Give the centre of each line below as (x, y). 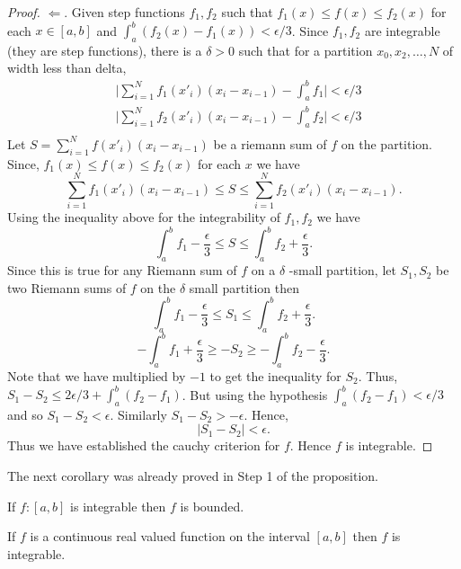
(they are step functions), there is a (105, 50)
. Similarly (138, 414)
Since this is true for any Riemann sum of (122, 270)
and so (25, 414)
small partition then (244, 287)
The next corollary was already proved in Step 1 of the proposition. (193, 476)
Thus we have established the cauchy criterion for (144, 445)
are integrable (402, 30)
